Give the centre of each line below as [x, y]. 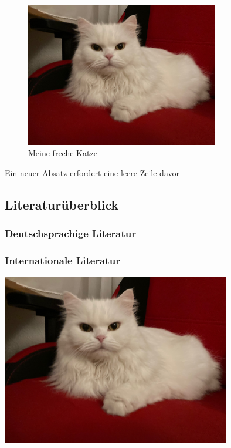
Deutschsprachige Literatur [71, 233]
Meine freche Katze [63, 153]
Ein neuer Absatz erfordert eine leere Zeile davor [92, 172]
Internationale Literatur [62, 260]
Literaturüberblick [62, 204]
